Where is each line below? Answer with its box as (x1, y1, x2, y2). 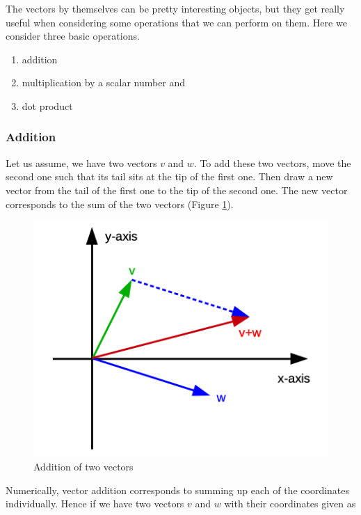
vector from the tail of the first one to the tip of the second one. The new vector (6, 182, 348, 197)
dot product (22, 98, 73, 113)
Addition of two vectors (33, 459, 134, 473)
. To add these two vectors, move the (193, 155, 351, 170)
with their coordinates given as (224, 496, 356, 511)
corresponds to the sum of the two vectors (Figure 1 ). (6, 196, 234, 211)
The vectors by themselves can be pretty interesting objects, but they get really (6, 1, 345, 15)
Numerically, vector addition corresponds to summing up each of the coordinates (6, 482, 350, 497)
